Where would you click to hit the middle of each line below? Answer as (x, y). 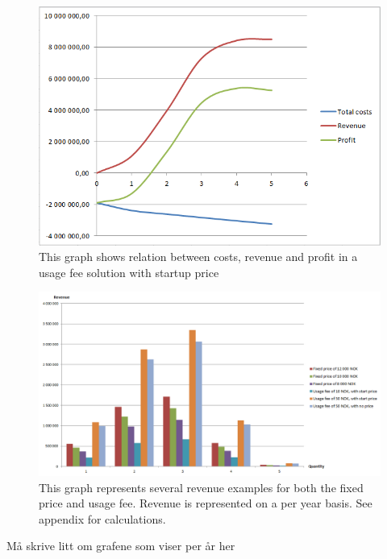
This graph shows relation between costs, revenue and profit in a (198, 257)
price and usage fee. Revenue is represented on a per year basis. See (206, 503)
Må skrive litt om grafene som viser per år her (121, 546)
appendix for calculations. (102, 518)
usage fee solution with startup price (129, 272)
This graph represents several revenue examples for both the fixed (201, 487)
